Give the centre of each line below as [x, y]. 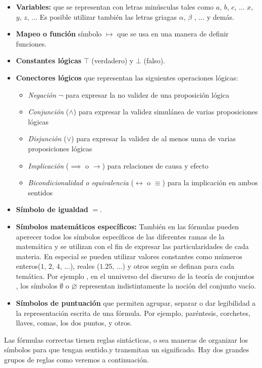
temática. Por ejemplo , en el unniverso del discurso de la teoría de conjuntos [135, 276]
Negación [42, 94]
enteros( [28, 266]
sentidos [40, 192]
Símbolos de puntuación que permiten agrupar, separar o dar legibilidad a [136, 303]
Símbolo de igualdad [52, 209]
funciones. [31, 43]
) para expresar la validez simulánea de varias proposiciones [166, 112]
